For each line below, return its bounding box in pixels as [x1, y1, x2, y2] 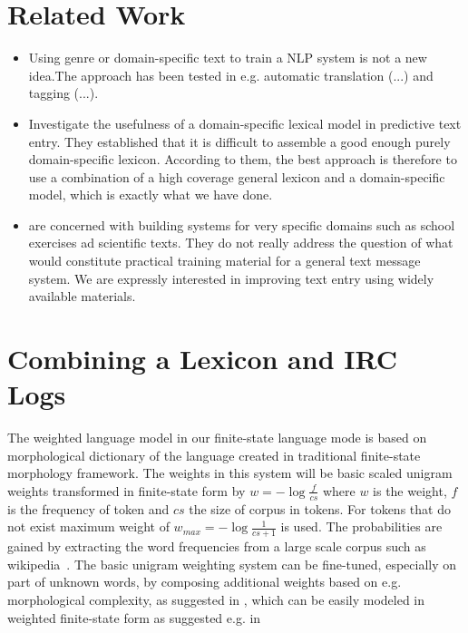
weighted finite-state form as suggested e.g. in [7, 608, 261, 627]
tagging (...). [28, 83, 99, 102]
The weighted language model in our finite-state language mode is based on [7, 428, 427, 447]
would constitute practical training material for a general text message [28, 251, 421, 270]
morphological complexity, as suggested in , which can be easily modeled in [7, 589, 425, 609]
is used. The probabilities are [280, 517, 443, 536]
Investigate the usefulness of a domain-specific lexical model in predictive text [28, 113, 462, 132]
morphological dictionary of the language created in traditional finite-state [7, 445, 421, 464]
